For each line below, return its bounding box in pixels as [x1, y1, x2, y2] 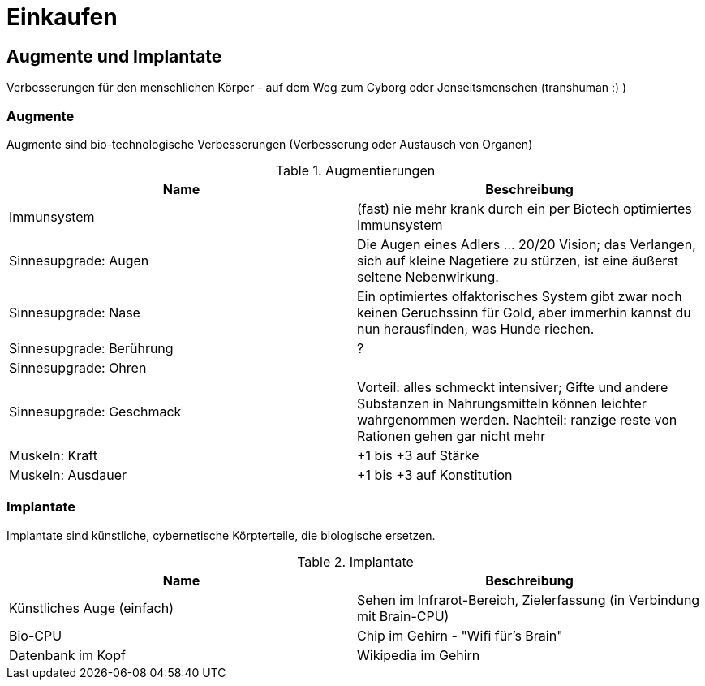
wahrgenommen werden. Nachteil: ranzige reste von [357, 411, 677, 428]
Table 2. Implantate [297, 553, 414, 570]
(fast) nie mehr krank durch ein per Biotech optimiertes [357, 200, 692, 217]
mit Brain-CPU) [357, 607, 449, 624]
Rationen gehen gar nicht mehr [357, 427, 546, 444]
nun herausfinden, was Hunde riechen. [357, 320, 595, 337]
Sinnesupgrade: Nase [9, 304, 140, 321]
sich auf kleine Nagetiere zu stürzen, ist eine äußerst [357, 252, 678, 269]
